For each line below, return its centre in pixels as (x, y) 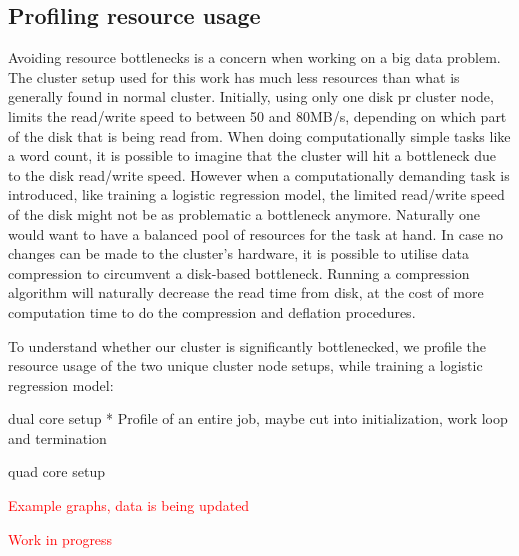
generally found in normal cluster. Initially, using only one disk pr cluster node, (251, 96)
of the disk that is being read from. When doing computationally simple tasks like (259, 135)
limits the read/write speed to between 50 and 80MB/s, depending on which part (257, 115)
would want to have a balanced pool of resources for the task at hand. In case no (256, 233)
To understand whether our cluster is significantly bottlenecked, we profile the (247, 345)
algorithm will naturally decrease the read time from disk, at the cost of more (246, 292)
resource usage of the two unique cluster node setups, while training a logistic (245, 365)
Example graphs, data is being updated (129, 505)
